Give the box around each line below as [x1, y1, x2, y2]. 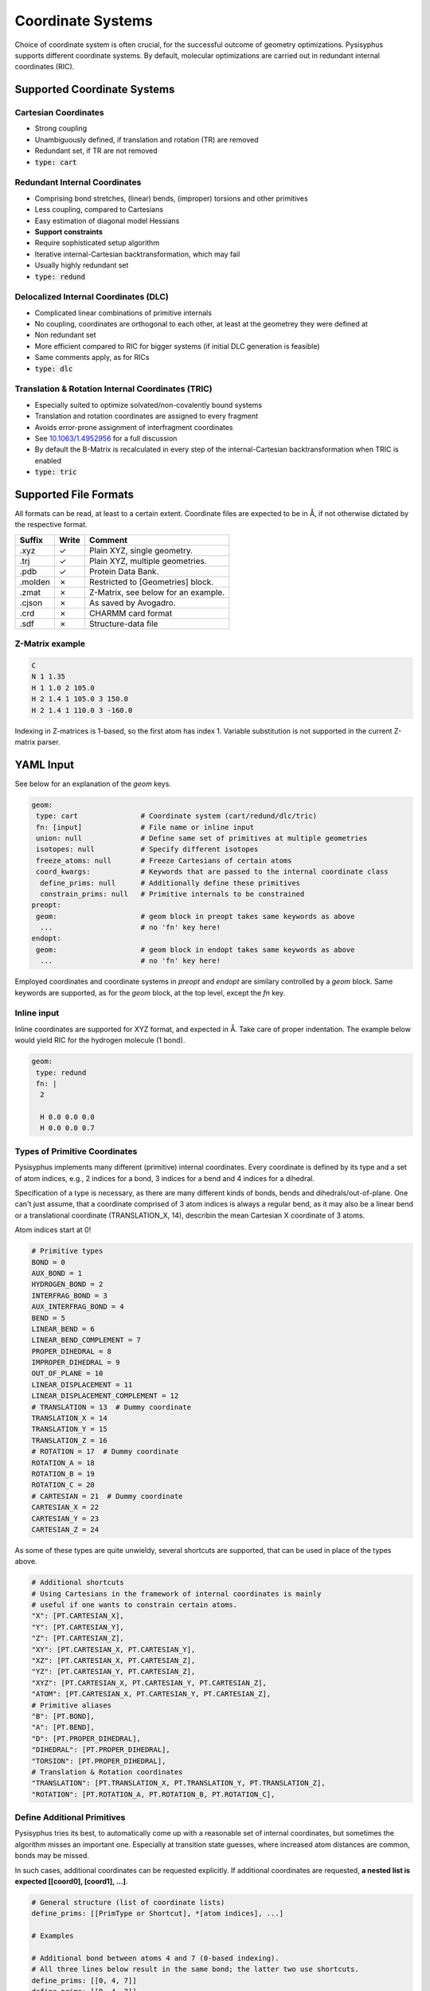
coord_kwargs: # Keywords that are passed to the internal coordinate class [36, 867, 389, 876]
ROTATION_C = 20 [31, 1481, 96, 1489]
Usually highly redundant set [34, 260, 129, 270]
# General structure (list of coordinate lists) [31, 1898, 225, 1907]
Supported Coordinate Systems [14, 83, 175, 96]
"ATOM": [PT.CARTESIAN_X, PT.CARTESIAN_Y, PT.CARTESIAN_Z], [31, 1689, 272, 1699]
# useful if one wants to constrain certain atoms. [31, 1601, 238, 1610]
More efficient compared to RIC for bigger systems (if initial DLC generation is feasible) [34, 341, 320, 350]
